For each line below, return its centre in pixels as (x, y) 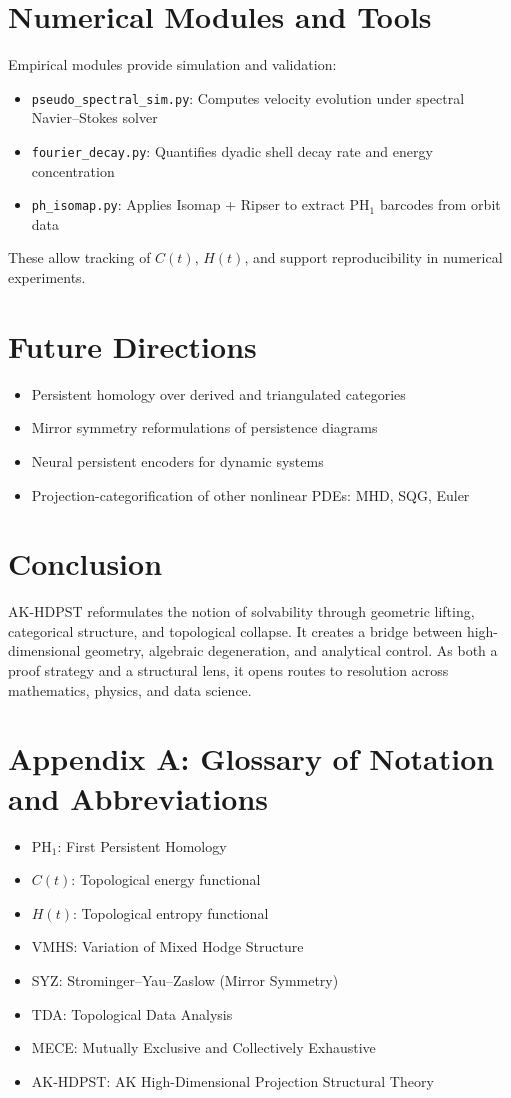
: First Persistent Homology (142, 845)
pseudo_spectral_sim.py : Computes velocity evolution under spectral (248, 97)
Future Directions (132, 345)
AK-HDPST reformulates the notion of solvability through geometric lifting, (241, 611)
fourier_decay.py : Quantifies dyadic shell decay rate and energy (232, 150)
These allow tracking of (79, 257)
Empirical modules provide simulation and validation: (172, 64)
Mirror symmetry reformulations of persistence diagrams (204, 427)
